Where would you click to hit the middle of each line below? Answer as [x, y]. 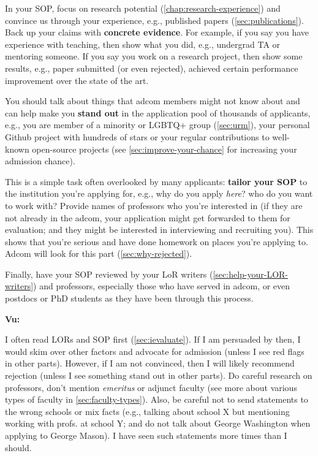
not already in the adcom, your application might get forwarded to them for [148, 217]
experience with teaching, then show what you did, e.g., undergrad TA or [143, 44]
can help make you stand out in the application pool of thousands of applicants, [158, 112]
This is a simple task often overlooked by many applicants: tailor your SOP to [156, 181]
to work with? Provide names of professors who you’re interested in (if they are [154, 205]
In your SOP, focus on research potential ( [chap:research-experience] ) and [143, 8]
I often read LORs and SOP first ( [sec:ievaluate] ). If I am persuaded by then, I [153, 339]
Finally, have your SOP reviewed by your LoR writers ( [109, 274]
